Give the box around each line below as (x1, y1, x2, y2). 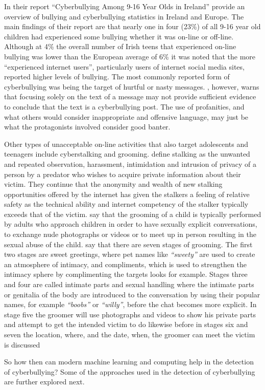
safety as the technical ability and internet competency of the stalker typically (4, 199, 249, 209)
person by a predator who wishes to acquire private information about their (4, 168, 241, 179)
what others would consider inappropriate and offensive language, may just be (4, 111, 249, 122)
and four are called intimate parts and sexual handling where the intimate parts (4, 279, 254, 290)
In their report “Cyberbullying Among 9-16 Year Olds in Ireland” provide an (4, 1, 245, 11)
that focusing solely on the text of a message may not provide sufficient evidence (4, 91, 256, 102)
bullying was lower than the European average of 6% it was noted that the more (4, 51, 256, 61)
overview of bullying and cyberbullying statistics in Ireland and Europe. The (4, 11, 244, 21)
